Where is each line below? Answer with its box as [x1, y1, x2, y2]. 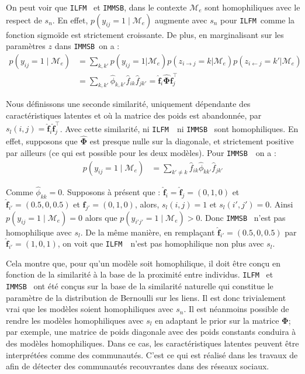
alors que [85, 211, 117, 223]
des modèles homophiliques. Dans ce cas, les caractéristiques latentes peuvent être [6, 337, 299, 349]
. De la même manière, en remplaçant [80, 226, 215, 238]
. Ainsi [269, 198, 293, 210]
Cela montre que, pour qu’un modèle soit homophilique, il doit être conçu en [6, 257, 280, 269]
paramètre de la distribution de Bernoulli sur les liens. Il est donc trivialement [6, 291, 286, 303]
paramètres [6, 40, 46, 52]
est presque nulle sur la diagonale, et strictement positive [89, 135, 294, 147]
